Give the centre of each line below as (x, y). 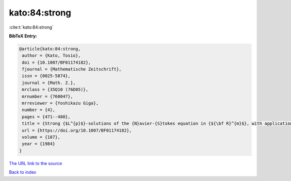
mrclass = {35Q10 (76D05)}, (55, 90)
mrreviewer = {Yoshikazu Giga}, (60, 103)
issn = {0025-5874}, (46, 76)
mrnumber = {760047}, (48, 96)
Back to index (23, 172)
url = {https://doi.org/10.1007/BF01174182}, (77, 130)
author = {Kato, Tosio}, (51, 56)
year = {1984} (39, 144)
